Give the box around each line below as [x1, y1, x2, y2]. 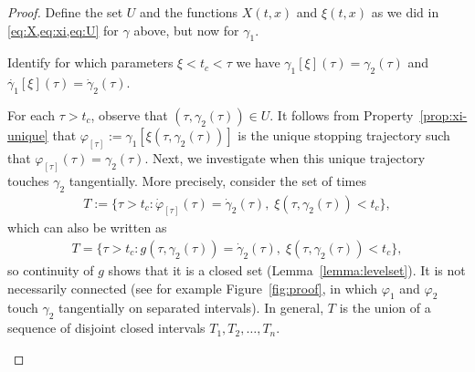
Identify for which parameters [7, 53, 174, 72]
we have [236, 53, 280, 72]
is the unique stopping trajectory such [237, 125, 450, 144]
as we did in [371, 3, 439, 21]
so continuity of [7, 261, 94, 280]
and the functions [140, 3, 238, 21]
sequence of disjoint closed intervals [7, 318, 206, 337]
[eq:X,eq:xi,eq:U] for [7, 20, 119, 39]
